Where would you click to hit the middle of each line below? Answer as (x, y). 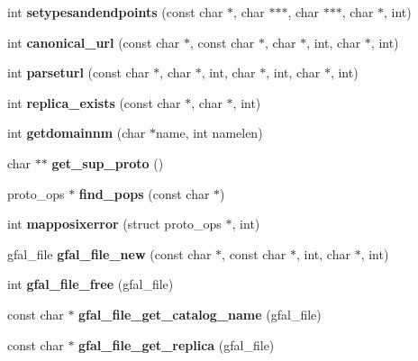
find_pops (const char (144, 193)
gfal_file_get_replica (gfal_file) (177, 344)
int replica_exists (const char (94, 102)
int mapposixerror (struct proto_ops (114, 224)
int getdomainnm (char (77, 133)
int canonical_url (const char (94, 42)
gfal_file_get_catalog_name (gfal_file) (200, 314)
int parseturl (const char (78, 72)
